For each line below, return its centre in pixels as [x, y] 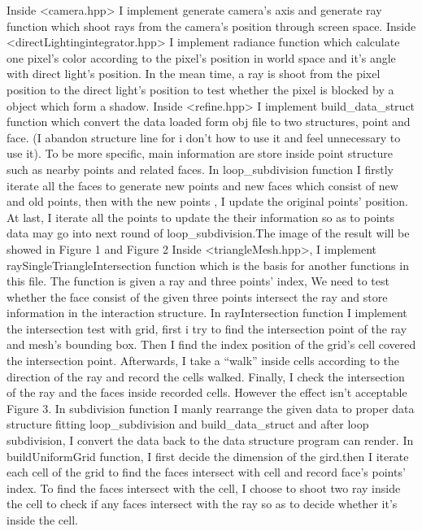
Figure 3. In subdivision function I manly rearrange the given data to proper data [211, 408]
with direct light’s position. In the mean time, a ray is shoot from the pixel [194, 74]
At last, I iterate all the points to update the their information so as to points [200, 217]
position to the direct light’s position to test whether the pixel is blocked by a [200, 89]
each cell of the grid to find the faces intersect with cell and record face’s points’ [206, 472]
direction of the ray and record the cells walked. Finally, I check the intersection [206, 376]
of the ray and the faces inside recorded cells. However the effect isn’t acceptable [207, 392]
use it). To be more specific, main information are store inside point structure [200, 153]
